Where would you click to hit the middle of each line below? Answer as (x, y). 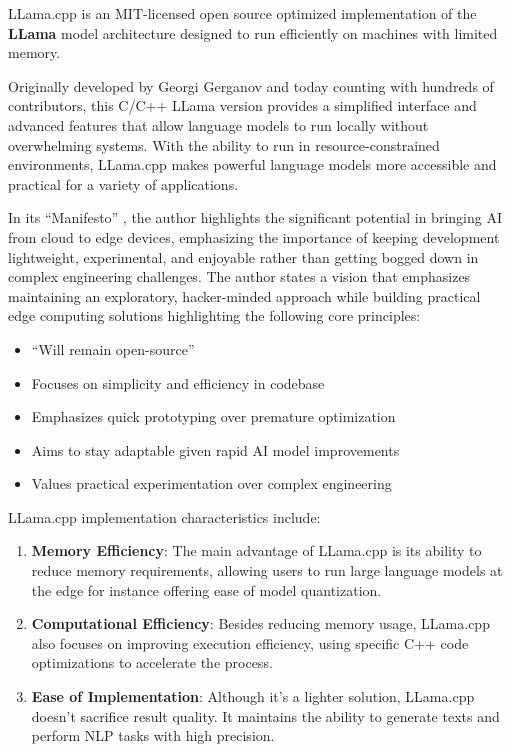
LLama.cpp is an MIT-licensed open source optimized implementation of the (242, 13)
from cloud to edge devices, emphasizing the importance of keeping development (254, 236)
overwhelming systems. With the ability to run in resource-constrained (224, 144)
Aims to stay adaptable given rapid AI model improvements (215, 449)
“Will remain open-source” (113, 348)
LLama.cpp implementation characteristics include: (164, 516)
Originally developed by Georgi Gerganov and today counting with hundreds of (251, 85)
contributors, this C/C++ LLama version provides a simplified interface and (242, 105)
